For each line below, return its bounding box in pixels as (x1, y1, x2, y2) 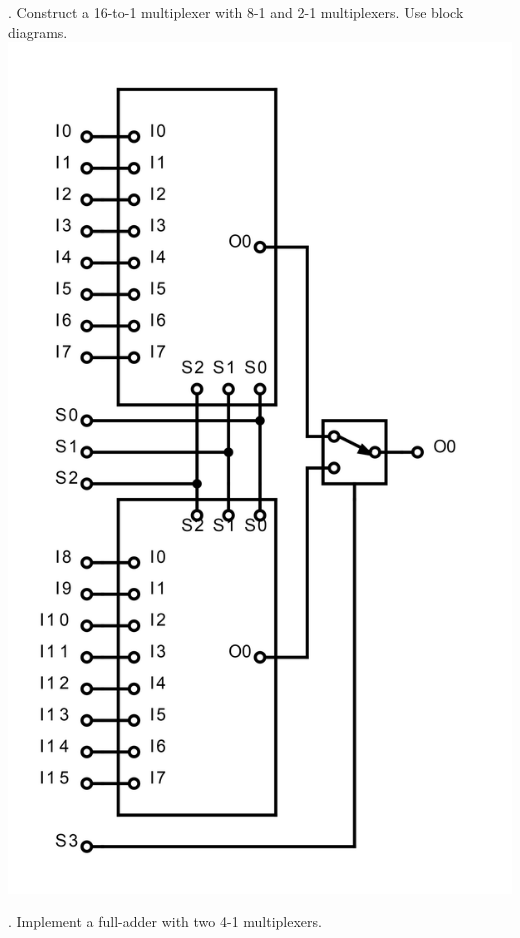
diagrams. (8, 21, 68, 42)
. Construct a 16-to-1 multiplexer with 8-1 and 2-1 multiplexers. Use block (8, 2, 464, 22)
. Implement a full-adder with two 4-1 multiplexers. (8, 911, 322, 932)
